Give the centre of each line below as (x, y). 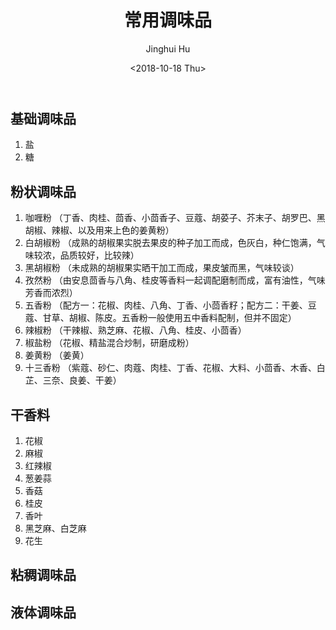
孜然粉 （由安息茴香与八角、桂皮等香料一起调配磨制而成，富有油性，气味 (175, 280)
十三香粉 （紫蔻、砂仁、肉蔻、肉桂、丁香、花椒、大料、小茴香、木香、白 (175, 368)
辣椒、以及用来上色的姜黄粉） (113, 230)
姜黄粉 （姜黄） (57, 355)
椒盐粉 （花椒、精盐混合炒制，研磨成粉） (109, 343)
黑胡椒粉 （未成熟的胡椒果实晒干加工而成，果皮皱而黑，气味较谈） (162, 268)
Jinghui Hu (168, 48)
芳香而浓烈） (51, 293)
